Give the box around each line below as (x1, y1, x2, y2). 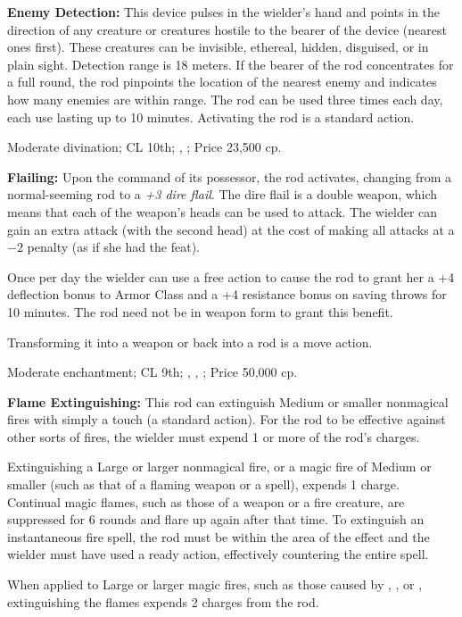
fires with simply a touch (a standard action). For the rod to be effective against (7, 410, 446, 429)
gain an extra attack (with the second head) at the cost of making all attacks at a (7, 220, 455, 238)
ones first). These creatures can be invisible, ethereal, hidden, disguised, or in (7, 38, 429, 56)
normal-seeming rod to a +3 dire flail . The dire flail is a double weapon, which (7, 185, 438, 204)
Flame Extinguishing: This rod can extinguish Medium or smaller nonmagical (7, 392, 449, 411)
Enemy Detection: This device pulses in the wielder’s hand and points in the (7, 3, 441, 21)
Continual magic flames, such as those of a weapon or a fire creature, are (7, 492, 405, 511)
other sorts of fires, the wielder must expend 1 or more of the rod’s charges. (7, 427, 420, 446)
